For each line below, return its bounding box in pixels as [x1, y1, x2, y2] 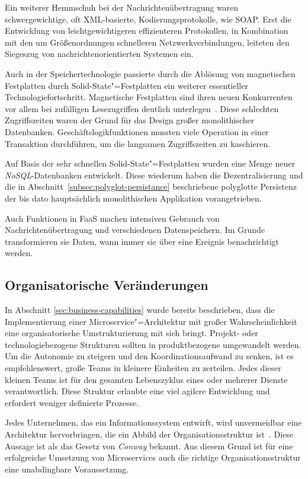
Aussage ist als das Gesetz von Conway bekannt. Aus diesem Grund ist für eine [5, 439, 293, 452]
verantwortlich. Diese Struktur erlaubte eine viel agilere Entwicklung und [5, 385, 270, 397]
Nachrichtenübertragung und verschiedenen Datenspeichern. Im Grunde [5, 223, 265, 236]
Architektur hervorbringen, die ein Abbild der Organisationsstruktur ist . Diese [5, 428, 294, 440]
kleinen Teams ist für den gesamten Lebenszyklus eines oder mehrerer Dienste [5, 373, 288, 385]
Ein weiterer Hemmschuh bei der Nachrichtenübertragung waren [5, 1, 239, 13]
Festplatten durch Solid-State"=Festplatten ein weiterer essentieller [5, 79, 248, 91]
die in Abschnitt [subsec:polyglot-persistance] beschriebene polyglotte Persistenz [5, 180, 297, 193]
